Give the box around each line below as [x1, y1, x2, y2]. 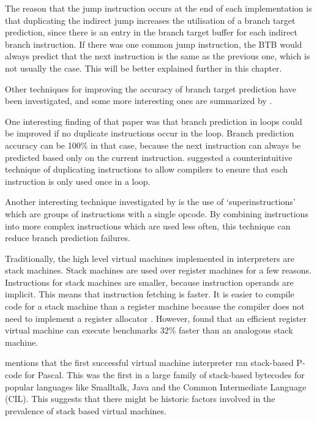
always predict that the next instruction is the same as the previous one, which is [5, 50, 310, 62]
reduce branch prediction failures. [5, 231, 130, 244]
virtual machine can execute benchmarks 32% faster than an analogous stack [5, 324, 293, 337]
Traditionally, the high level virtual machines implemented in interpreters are [5, 251, 294, 264]
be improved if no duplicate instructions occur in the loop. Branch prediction [5, 127, 294, 140]
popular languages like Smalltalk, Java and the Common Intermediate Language [5, 380, 307, 393]
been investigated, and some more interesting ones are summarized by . [5, 94, 272, 107]
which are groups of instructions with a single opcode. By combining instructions [5, 207, 308, 220]
